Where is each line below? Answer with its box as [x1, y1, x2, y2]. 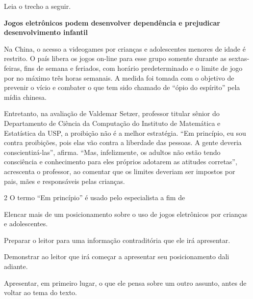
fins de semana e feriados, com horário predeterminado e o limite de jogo [24, 62, 243, 73]
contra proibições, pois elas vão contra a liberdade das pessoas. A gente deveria [4, 137, 242, 148]
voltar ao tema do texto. [4, 287, 77, 298]
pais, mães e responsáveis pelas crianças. [4, 176, 125, 186]
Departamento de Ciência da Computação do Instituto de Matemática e [4, 118, 221, 128]
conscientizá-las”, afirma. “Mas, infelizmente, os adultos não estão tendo [4, 147, 221, 157]
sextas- [228, 53, 250, 63]
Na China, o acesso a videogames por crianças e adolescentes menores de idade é [4, 43, 246, 54]
